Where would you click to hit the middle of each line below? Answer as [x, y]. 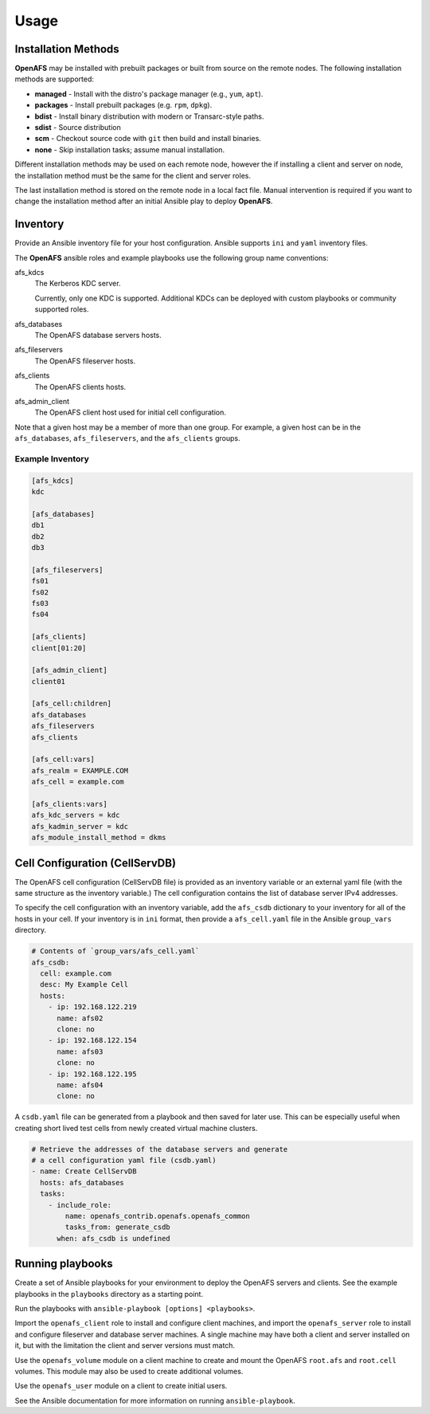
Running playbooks [64, 1264]
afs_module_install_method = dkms [99, 838]
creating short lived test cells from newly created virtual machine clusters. [136, 1128]
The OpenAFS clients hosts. [80, 387]
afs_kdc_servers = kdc [76, 815]
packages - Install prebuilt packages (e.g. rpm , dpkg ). [123, 105]
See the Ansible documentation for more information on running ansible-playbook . [155, 1400]
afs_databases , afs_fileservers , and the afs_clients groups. [127, 438]
